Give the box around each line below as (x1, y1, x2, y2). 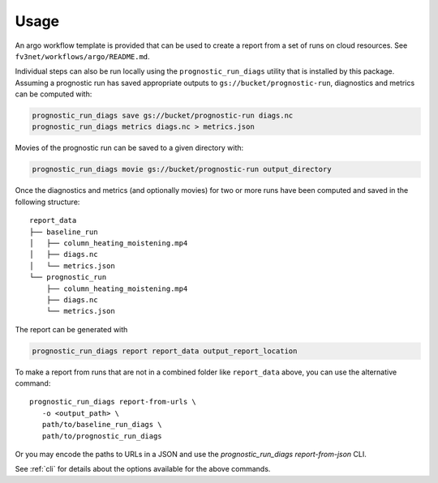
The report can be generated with (15, 324, 128, 334)
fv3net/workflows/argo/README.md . (15, 51, 150, 61)
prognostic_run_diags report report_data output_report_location (32, 346, 298, 356)
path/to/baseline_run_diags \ (41, 420, 162, 430)
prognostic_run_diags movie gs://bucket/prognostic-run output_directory (32, 165, 332, 174)
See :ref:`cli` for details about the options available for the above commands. (15, 464, 271, 474)
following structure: (15, 197, 80, 207)
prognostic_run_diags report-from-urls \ (29, 397, 196, 407)
